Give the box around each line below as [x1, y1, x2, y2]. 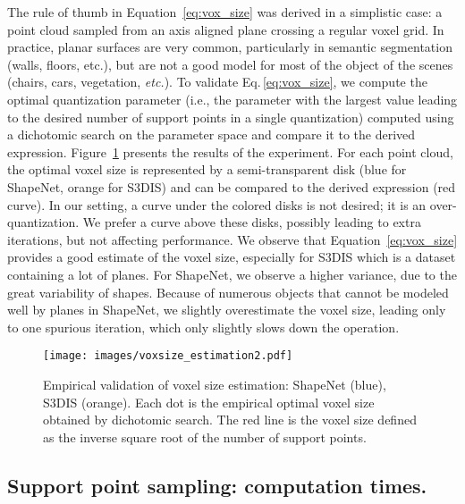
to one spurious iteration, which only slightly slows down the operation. [7, 317, 400, 336]
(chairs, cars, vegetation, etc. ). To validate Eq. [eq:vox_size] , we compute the [7, 72, 427, 91]
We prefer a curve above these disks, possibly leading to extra [82, 213, 421, 231]
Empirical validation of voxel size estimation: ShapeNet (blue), [43, 374, 386, 393]
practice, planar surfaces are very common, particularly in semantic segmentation [7, 38, 452, 56]
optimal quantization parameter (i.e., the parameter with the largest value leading [7, 89, 458, 108]
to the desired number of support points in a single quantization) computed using [7, 107, 454, 126]
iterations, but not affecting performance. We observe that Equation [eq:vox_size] [7, 230, 458, 248]
